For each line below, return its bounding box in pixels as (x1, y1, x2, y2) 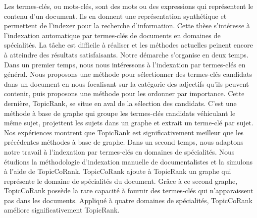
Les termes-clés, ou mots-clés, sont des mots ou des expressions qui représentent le (4, 1, 254, 11)
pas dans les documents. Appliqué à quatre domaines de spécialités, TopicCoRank (4, 195, 253, 205)
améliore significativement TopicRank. (4, 205, 120, 215)
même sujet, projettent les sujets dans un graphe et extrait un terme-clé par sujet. (4, 117, 254, 128)
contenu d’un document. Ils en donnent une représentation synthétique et (4, 10, 227, 21)
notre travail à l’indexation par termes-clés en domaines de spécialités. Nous (4, 146, 235, 157)
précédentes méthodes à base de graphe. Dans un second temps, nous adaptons (4, 137, 244, 147)
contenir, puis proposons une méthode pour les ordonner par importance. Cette (4, 88, 245, 99)
